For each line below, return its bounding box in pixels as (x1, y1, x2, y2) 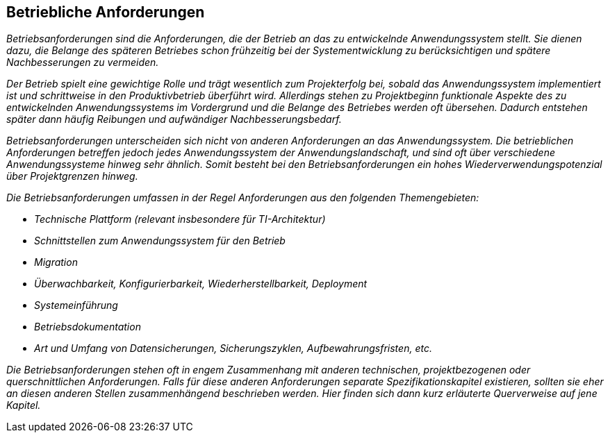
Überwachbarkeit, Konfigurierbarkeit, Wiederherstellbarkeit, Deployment (34, 278, 368, 290)
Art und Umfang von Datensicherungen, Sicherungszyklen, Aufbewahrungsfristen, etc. (34, 342, 432, 355)
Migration (34, 256, 78, 269)
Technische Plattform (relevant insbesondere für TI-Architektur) (34, 213, 326, 226)
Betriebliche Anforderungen (6, 3, 205, 21)
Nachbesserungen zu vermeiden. (6, 56, 159, 69)
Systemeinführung (34, 299, 118, 312)
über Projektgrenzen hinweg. (6, 170, 138, 183)
